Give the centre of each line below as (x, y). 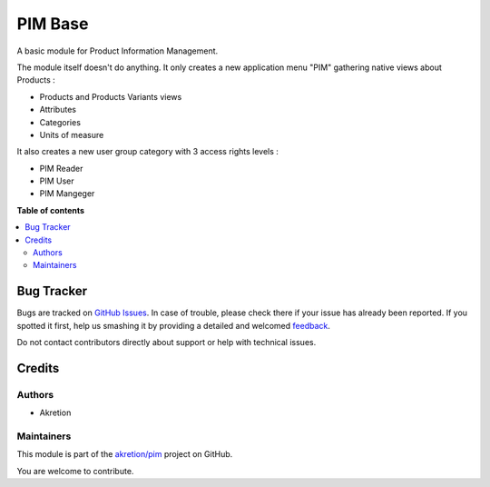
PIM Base (53, 24)
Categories (60, 122)
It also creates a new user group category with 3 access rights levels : (147, 152)
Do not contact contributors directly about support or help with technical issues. (167, 343)
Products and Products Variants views (111, 96)
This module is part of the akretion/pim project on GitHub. (125, 454)
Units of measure (72, 134)
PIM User (57, 181)
